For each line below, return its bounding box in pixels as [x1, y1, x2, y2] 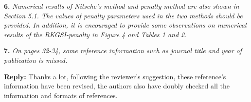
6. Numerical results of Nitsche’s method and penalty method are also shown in [4, 1, 239, 11]
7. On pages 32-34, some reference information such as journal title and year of [4, 45, 242, 56]
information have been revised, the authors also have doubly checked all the [4, 81, 230, 91]
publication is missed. [4, 55, 68, 65]
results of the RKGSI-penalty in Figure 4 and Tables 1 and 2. [4, 29, 187, 39]
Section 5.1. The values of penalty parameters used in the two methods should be [4, 10, 243, 20]
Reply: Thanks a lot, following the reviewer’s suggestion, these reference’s [4, 71, 226, 81]
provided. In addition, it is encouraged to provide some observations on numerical [4, 20, 247, 30]
